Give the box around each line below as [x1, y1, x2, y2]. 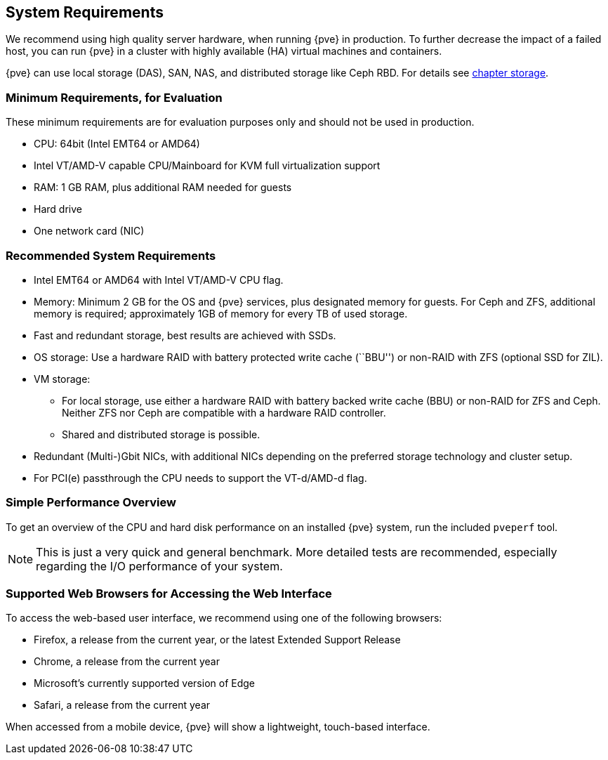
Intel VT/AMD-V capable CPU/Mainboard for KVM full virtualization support [34, 159, 381, 172]
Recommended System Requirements [6, 248, 216, 263]
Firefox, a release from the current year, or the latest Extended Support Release [34, 634, 401, 646]
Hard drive [34, 203, 82, 216]
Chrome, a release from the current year [34, 655, 220, 668]
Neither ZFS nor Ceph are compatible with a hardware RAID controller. [62, 406, 386, 419]
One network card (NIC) [34, 225, 145, 237]
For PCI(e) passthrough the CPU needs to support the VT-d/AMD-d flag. [34, 471, 367, 484]
